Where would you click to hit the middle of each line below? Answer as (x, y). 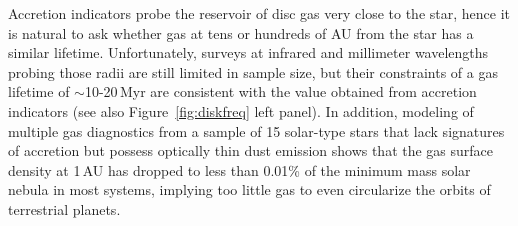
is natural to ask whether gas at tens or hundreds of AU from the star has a (241, 32)
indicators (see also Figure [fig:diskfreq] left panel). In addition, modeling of (241, 110)
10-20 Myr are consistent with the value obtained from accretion (280, 91)
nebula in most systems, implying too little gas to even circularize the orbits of (249, 189)
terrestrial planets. (64, 208)
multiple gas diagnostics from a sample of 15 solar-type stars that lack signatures (256, 130)
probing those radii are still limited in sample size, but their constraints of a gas (253, 71)
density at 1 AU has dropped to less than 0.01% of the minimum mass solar (239, 169)
